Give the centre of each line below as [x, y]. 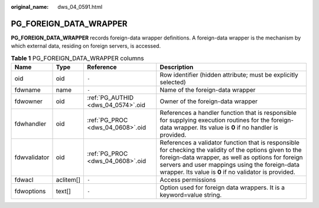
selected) [173, 82]
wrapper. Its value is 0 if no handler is [226, 128]
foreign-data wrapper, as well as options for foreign [232, 157]
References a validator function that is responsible [230, 143]
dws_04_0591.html [80, 7]
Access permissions [188, 180]
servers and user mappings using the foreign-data [230, 165]
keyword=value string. [191, 195]
